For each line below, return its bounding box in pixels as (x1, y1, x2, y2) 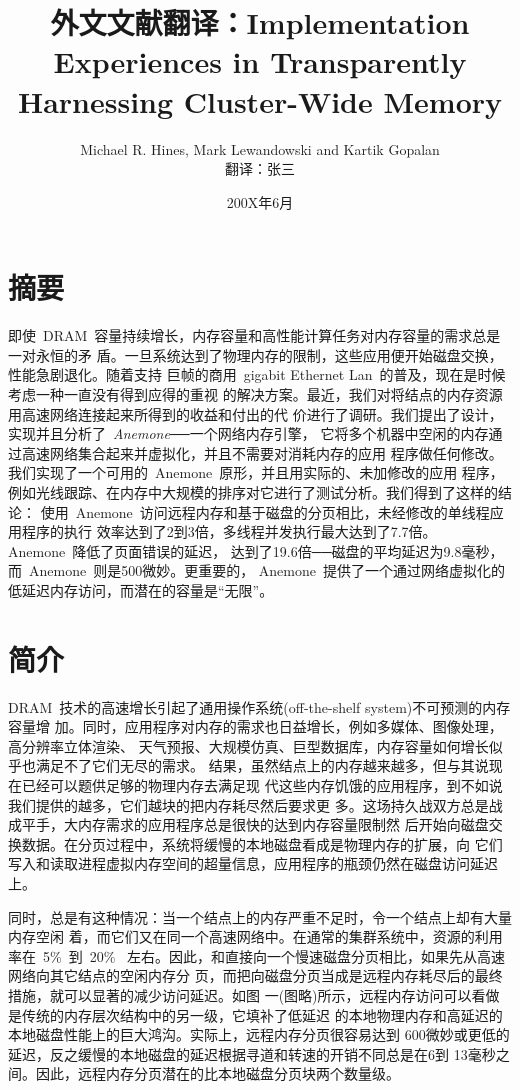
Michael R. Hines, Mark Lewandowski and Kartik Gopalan (80, 138, 440, 159)
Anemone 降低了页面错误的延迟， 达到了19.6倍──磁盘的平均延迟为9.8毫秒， (8, 540, 504, 561)
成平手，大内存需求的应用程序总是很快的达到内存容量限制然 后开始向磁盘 (8, 814, 489, 835)
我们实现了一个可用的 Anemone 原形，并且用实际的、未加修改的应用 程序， (8, 462, 504, 483)
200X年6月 (226, 191, 294, 212)
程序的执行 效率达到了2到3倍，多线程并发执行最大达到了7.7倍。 (21, 521, 437, 542)
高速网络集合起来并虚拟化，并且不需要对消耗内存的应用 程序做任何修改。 (21, 442, 503, 463)
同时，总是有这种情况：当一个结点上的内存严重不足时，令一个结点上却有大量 (8, 906, 512, 927)
